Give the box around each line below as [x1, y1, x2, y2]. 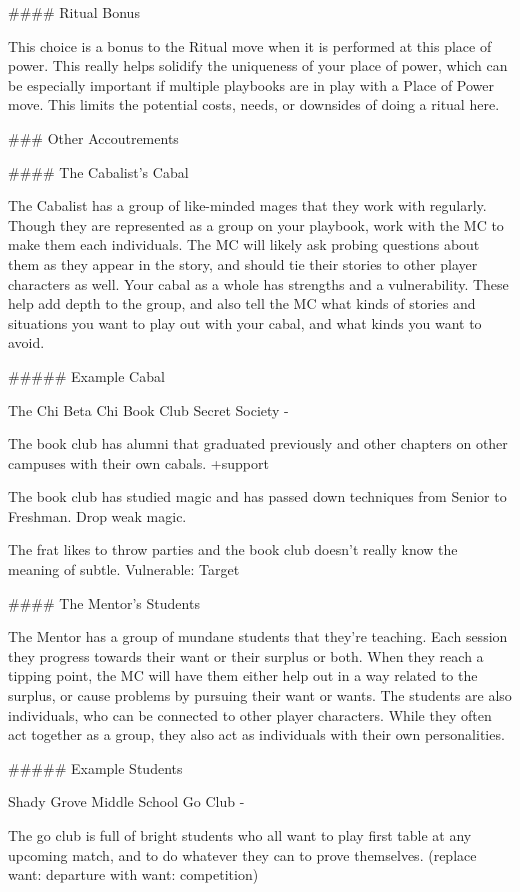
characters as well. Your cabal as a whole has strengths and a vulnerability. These [8, 273, 509, 294]
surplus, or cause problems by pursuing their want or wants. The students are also [8, 685, 512, 706]
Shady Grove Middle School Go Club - [8, 791, 245, 812]
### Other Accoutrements [8, 127, 179, 148]
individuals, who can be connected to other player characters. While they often [8, 704, 492, 725]
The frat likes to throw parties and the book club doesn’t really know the [8, 539, 458, 560]
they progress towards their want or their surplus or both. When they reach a [8, 645, 484, 666]
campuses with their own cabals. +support [8, 452, 269, 473]
